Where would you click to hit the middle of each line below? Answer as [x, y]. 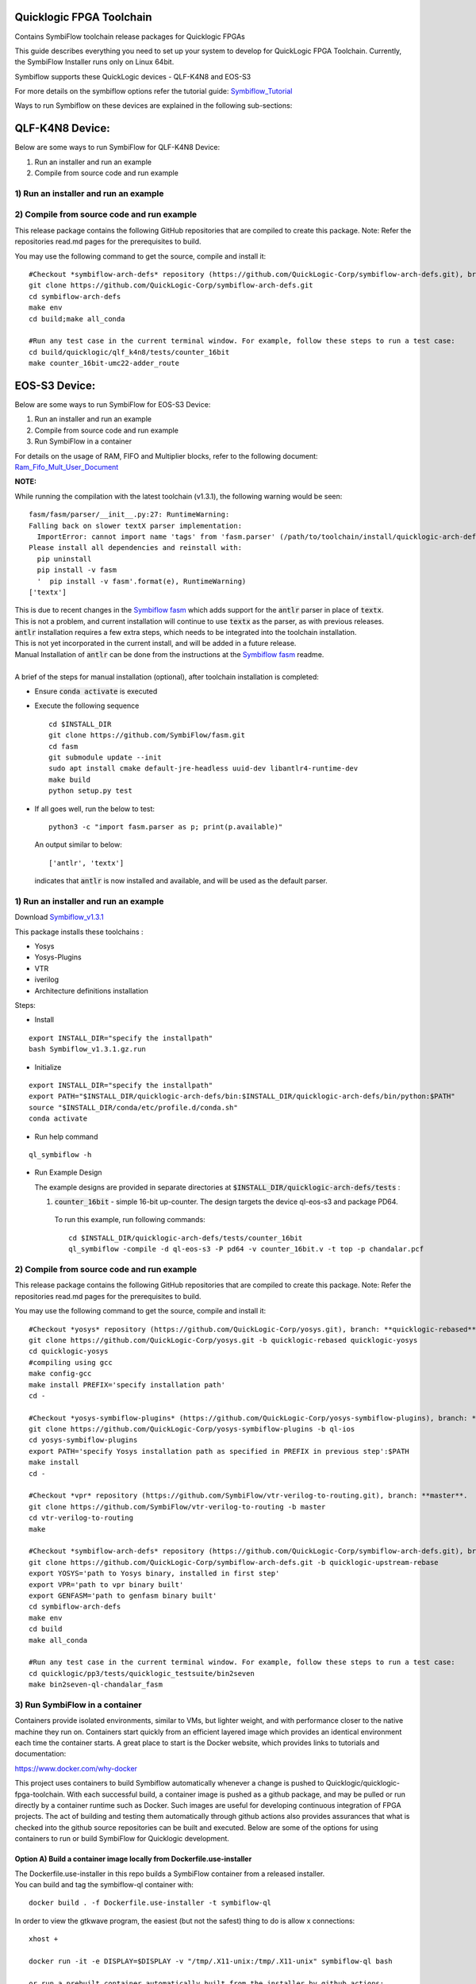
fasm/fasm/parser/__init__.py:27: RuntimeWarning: [129, 515]
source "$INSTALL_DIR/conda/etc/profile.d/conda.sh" [133, 1107]
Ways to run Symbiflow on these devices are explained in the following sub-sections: [154, 106]
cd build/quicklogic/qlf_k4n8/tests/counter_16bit [129, 352]
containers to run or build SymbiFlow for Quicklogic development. [122, 1839]
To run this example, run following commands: [130, 1220]
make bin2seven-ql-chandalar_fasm [96, 1685]
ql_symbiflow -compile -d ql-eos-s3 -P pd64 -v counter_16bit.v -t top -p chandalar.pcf [246, 1249]
